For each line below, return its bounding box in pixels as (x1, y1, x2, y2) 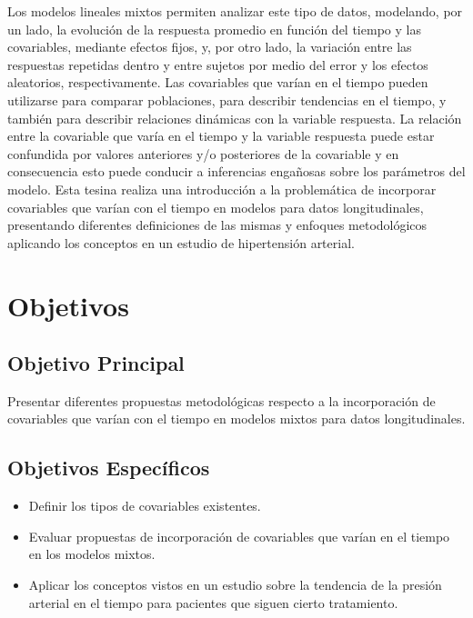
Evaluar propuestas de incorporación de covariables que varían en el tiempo (28, 526, 450, 545)
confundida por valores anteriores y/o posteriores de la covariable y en (7, 144, 399, 163)
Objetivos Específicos (7, 454, 210, 482)
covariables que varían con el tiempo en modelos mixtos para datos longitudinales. (7, 409, 466, 428)
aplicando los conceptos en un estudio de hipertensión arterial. (7, 233, 355, 252)
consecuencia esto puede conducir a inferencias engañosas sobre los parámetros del (7, 162, 466, 181)
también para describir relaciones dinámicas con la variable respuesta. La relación (7, 108, 462, 127)
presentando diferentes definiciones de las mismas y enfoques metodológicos (7, 215, 428, 234)
